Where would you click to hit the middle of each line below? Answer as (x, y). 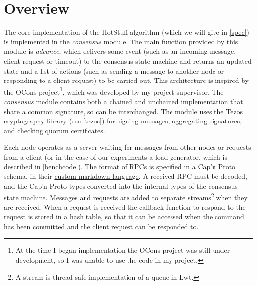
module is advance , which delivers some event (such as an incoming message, (120, 51)
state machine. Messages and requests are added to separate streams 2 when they (126, 196)
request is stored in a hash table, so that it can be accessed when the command (124, 217)
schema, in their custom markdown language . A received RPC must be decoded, (126, 176)
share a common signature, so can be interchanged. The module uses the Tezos (124, 111)
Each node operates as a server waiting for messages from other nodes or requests (128, 147)
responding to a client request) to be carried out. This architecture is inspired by (126, 80)
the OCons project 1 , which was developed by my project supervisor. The (114, 91)
